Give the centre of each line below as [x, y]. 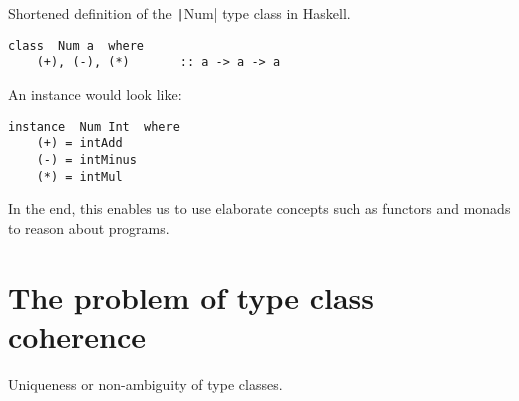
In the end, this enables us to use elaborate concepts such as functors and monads [259, 208]
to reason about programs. [89, 227]
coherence [77, 335]
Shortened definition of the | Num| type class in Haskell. [179, 13]
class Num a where [76, 45]
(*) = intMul [79, 176]
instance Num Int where [94, 126]
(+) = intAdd [79, 143]
